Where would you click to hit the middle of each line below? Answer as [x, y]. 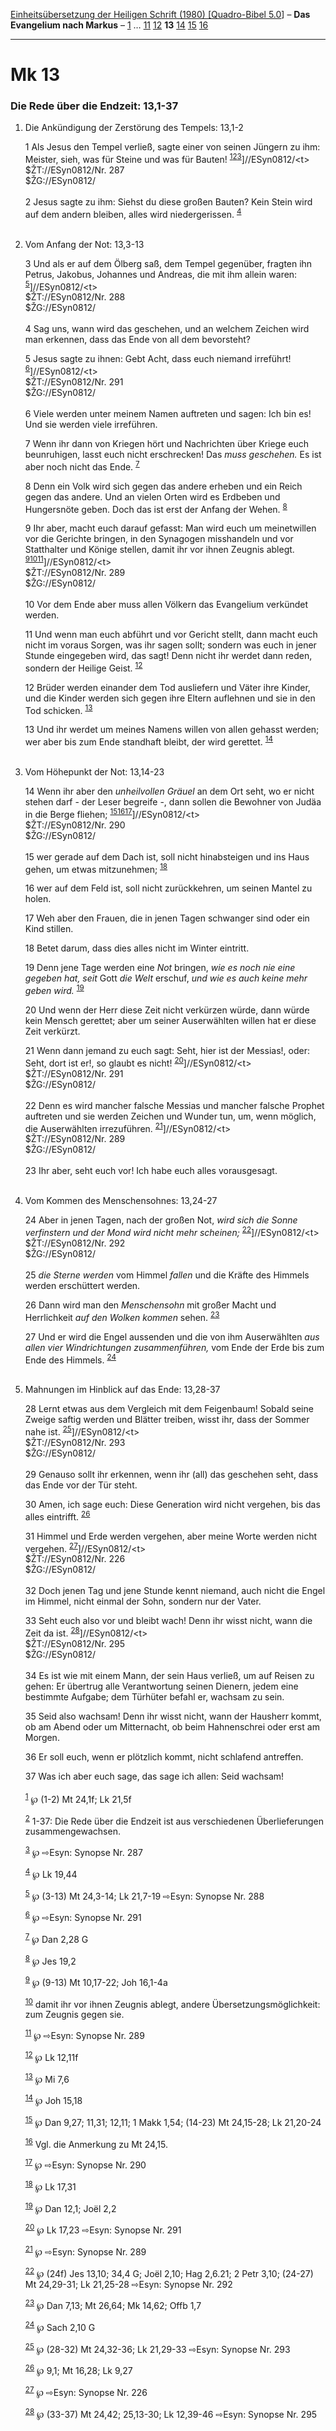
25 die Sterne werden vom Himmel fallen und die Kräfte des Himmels [167, 1275]
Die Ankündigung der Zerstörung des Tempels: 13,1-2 [134, 128]
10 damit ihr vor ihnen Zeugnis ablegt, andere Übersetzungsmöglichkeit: [172, 2003]
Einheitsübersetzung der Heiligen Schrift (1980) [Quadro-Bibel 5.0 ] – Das [160, 14]
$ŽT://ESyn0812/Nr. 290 [75, 825]
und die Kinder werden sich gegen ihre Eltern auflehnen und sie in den [170, 698]
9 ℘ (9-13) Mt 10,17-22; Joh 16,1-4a [96, 1981]
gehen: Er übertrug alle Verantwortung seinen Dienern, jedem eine [161, 1686]
